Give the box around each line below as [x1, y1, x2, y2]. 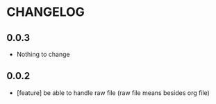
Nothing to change [16, 50, 70, 58]
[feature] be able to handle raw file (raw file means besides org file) [16, 88, 210, 97]
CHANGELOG [6, 4, 85, 20]
